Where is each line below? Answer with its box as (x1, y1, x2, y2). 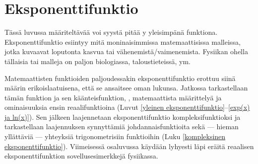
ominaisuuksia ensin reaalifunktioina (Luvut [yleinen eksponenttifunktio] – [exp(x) (4, 102, 250, 112)
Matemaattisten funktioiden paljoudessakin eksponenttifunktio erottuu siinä (4, 73, 236, 83)
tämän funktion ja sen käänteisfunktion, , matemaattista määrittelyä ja (4, 92, 222, 102)
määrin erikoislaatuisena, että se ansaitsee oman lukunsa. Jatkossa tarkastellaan (4, 82, 248, 93)
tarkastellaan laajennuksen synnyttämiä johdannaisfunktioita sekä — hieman (4, 121, 239, 132)
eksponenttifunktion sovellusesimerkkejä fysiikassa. (4, 151, 158, 161)
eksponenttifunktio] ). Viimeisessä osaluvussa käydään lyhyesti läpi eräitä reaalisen (4, 141, 254, 151)
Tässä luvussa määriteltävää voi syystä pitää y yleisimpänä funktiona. (4, 27, 218, 37)
